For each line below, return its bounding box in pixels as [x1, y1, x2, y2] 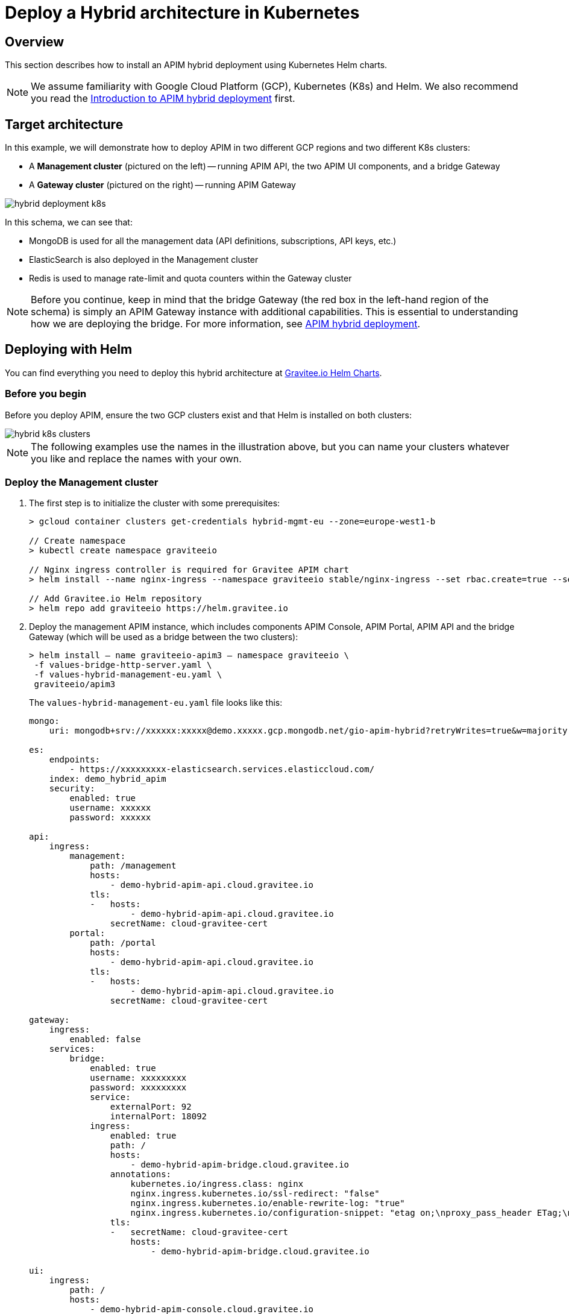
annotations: [110, 1169, 172, 1180]
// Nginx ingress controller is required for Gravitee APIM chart [29, 565, 350, 575]
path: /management [90, 861, 177, 871]
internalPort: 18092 [110, 1111, 207, 1122]
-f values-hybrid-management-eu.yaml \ [34, 670, 222, 680]
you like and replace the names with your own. [31, 452, 242, 465]
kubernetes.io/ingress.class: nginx [130, 1179, 304, 1189]
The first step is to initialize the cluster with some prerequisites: [29, 498, 280, 509]
